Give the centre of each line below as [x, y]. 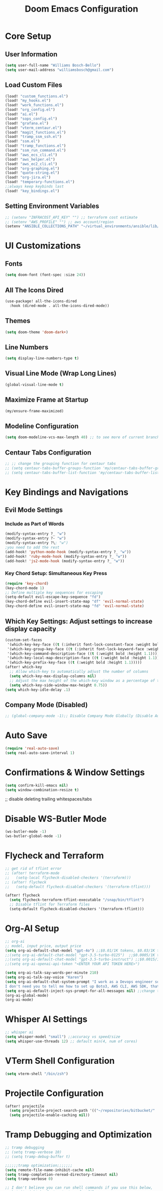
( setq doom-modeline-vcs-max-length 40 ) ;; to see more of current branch [82, 437]
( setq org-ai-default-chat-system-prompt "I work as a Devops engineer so [82, 982]
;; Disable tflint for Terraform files [50, 904]
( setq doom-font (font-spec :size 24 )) [45, 275]
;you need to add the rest [32, 547]
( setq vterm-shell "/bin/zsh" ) [37, 1074]
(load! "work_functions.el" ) [34, 105]
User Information [31, 54]
